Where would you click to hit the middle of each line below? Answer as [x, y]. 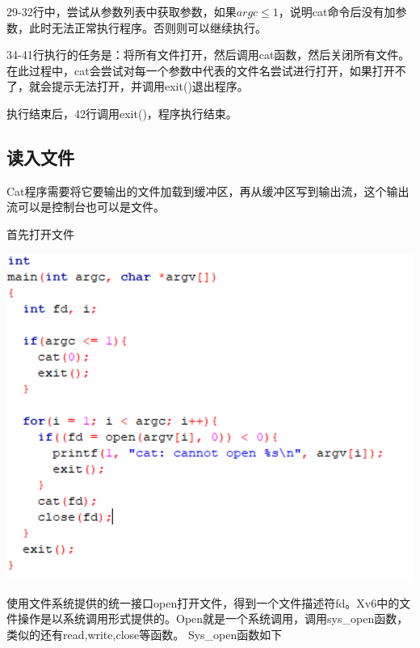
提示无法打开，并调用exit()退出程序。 [150, 86]
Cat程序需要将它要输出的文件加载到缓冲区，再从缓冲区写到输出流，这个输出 [208, 191]
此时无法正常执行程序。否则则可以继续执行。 [147, 27]
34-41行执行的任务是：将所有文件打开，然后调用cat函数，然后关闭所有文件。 [208, 55]
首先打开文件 [40, 233]
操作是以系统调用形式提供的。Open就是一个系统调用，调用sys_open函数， [213, 618]
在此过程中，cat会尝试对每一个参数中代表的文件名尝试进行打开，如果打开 [201, 70]
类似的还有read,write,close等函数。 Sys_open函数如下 [145, 634]
